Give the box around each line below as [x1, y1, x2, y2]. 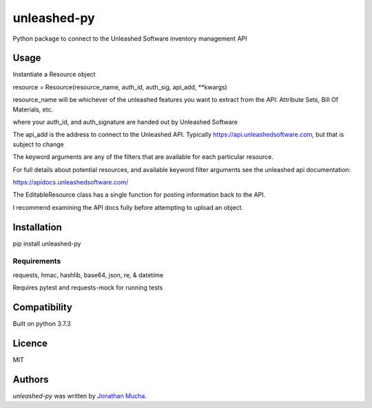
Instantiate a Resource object [12, 70, 96, 78]
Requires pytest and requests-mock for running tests [12, 283, 163, 292]
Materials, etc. [12, 105, 54, 114]
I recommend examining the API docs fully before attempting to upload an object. [12, 203, 244, 211]
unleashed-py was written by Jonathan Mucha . [12, 391, 147, 400]
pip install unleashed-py [12, 239, 81, 248]
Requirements [12, 257, 61, 266]
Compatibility [12, 301, 72, 313]
